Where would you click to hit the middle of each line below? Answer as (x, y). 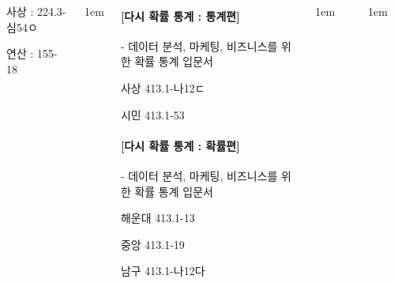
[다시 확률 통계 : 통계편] (180, 15)
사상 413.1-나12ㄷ (163, 87)
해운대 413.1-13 (158, 218)
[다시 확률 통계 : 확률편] (180, 145)
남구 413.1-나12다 (163, 271)
